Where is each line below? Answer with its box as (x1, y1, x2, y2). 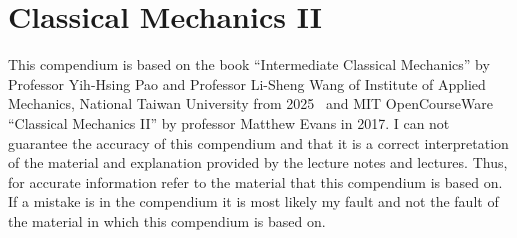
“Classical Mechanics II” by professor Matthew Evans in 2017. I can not (8, 112, 450, 133)
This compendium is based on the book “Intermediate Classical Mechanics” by (8, 54, 490, 75)
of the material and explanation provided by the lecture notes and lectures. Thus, (8, 152, 508, 173)
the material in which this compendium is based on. (8, 210, 326, 231)
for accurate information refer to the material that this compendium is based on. (8, 171, 503, 192)
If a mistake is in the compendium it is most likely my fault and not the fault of (8, 191, 499, 212)
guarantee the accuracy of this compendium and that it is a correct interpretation (8, 132, 509, 153)
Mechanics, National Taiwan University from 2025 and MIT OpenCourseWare (8, 93, 493, 114)
